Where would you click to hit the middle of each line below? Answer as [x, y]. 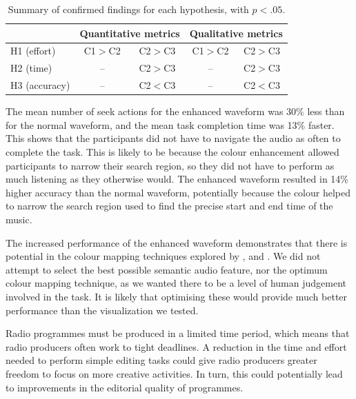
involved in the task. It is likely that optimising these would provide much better [177, 296]
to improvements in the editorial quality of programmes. [125, 387]
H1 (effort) [33, 51]
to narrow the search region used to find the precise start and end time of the [169, 206]
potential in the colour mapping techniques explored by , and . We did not [163, 256]
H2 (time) [31, 68]
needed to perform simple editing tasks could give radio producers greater [161, 360]
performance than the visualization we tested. [102, 310]
